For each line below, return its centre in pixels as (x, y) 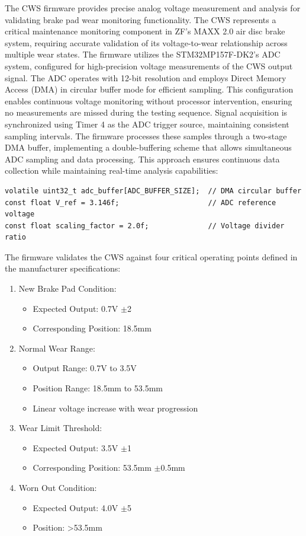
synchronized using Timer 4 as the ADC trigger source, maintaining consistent (147, 124)
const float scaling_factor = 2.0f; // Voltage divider (145, 226)
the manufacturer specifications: (63, 268)
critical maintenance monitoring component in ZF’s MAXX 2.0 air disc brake (145, 31)
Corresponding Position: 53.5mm (92, 468)
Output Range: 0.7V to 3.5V (85, 368)
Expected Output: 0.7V (75, 308)
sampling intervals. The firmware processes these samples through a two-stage (146, 135)
